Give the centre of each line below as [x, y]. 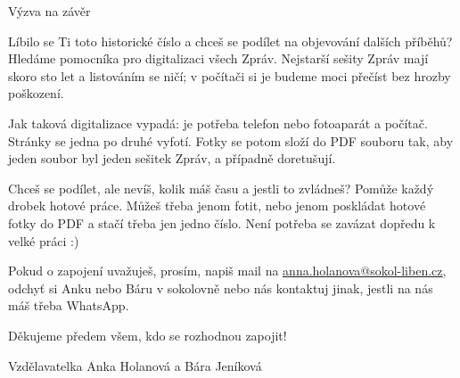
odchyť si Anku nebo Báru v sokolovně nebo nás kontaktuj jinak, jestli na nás [221, 288]
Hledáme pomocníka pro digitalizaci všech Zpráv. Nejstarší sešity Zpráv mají [218, 58]
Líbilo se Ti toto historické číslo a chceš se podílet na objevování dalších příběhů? [230, 41]
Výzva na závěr [49, 11]
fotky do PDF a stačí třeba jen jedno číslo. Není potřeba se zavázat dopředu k [222, 222]
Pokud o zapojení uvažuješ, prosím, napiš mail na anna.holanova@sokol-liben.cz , [227, 271]
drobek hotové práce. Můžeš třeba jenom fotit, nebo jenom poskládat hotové [217, 205]
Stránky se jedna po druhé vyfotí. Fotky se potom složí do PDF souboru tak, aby [231, 140]
